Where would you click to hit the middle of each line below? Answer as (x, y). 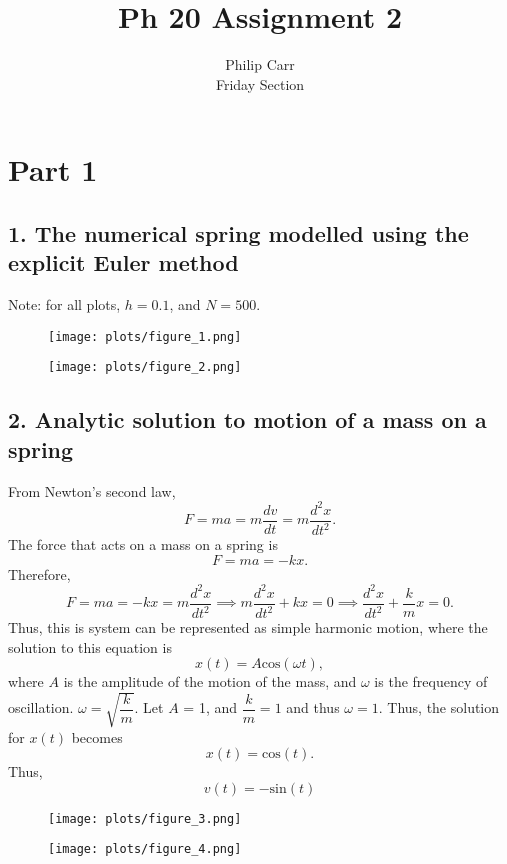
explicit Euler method (123, 262)
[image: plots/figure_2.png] (145, 367)
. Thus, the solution (439, 707)
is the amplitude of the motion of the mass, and (210, 681)
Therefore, (39, 573)
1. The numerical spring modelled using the (238, 232)
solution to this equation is (90, 646)
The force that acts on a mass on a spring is (143, 544)
